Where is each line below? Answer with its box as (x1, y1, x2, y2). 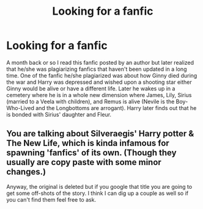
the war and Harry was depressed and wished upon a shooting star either (6, 78, 193, 86)
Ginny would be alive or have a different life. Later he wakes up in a (6, 84, 175, 92)
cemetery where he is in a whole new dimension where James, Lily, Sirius (6, 91, 192, 98)
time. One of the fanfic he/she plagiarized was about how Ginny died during (6, 71, 197, 79)
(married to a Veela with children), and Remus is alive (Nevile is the (6, 98, 175, 105)
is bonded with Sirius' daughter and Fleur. (6, 111, 112, 118)
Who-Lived (6, 104, 35, 111)
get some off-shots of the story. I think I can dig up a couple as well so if (6, 189, 189, 197)
